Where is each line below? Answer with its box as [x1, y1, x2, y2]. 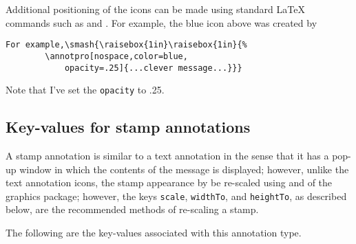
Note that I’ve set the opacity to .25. [6, 82, 165, 97]
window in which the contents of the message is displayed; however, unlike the [19, 162, 349, 176]
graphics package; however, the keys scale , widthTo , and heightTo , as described [6, 188, 347, 203]
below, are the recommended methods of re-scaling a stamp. [6, 202, 259, 217]
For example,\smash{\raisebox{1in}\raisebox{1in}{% [6, 40, 247, 50]
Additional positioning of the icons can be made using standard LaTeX [6, 2, 305, 16]
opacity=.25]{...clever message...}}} [64, 63, 242, 73]
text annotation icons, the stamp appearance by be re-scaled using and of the [6, 175, 333, 190]
